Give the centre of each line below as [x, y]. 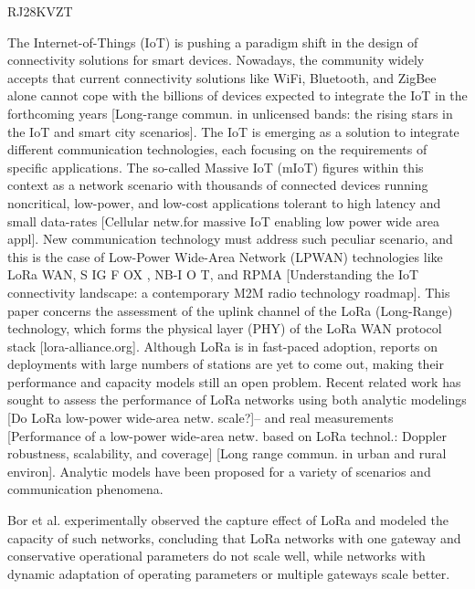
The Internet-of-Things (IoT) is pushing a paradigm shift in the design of [213, 42]
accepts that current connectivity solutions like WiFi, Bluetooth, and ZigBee [222, 77]
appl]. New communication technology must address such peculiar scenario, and [230, 239]
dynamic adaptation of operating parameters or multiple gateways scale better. [229, 573]
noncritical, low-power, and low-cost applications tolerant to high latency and [224, 202]
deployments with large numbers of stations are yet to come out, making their [226, 364]
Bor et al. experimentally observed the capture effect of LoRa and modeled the [228, 520]
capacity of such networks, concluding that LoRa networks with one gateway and [234, 537]
